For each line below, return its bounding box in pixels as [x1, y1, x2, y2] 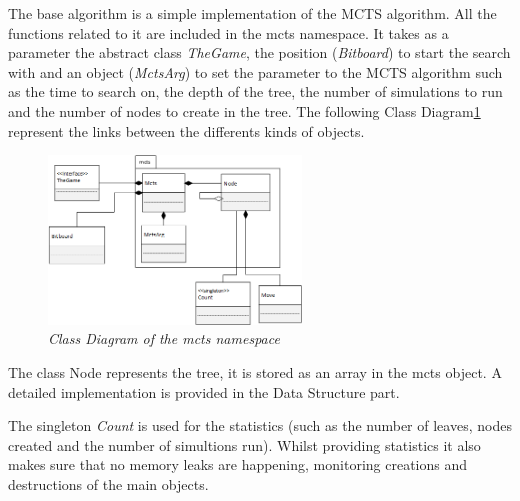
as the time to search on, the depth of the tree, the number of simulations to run [8, 81, 503, 102]
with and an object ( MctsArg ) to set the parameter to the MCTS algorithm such [8, 61, 503, 82]
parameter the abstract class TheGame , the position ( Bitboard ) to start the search [8, 42, 511, 63]
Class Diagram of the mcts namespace [48, 328, 280, 349]
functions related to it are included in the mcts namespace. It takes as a [8, 22, 449, 43]
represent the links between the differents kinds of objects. [8, 120, 365, 141]
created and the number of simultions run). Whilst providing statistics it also [8, 434, 481, 455]
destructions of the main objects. [8, 474, 209, 495]
